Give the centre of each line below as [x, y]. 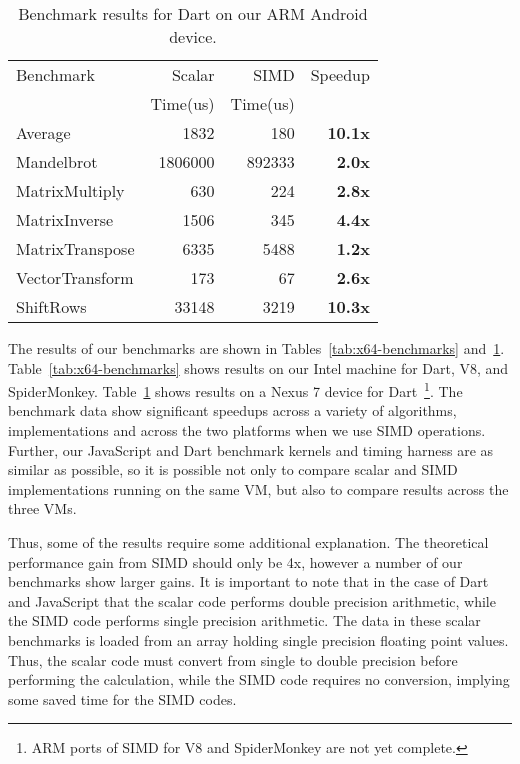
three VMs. [42, 508]
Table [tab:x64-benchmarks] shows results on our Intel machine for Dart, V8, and [258, 367]
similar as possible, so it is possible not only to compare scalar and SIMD [233, 469]
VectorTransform [75, 277]
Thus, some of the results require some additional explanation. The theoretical [248, 542]
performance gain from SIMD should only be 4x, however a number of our [235, 561]
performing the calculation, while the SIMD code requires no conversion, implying [259, 679]
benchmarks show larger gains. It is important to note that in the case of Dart [248, 581]
